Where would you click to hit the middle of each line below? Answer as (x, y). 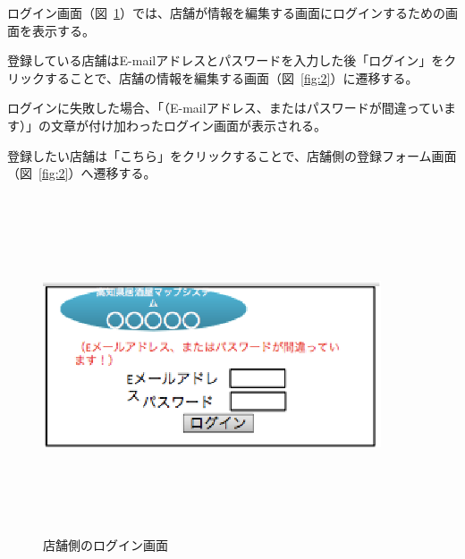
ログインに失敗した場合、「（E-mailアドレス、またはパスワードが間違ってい (225, 108)
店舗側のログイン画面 (106, 545)
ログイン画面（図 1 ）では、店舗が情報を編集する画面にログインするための (226, 13)
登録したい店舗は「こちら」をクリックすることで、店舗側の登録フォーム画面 (232, 155)
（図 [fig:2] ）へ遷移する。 (82, 173)
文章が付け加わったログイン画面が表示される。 (188, 125)
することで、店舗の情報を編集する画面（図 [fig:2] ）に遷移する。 (231, 77)
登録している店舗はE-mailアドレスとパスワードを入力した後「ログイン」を (226, 60)
